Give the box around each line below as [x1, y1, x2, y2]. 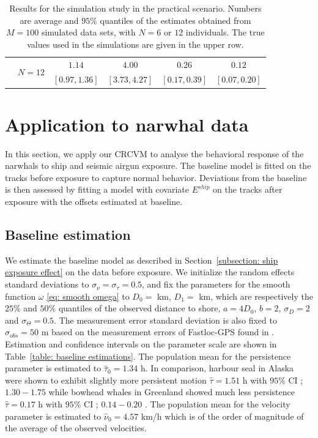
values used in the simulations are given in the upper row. [27, 37, 244, 50]
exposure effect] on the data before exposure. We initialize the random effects [5, 265, 295, 278]
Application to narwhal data [5, 111, 249, 136]
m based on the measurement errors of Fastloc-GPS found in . [41, 325, 275, 338]
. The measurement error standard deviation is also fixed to [54, 313, 277, 326]
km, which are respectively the [199, 289, 313, 302]
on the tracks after [213, 183, 283, 196]
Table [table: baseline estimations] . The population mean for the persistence [5, 349, 291, 362]
